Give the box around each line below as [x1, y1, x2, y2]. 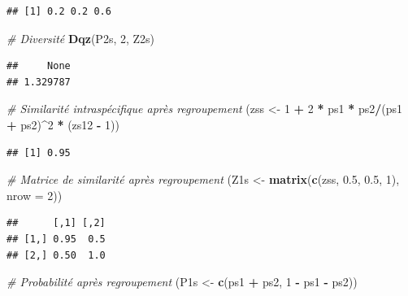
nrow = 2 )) [7, 186, 63, 203]
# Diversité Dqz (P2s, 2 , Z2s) [7, 29, 155, 46]
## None [7, 60, 71, 72]
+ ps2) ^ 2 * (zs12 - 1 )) [7, 115, 119, 133]
